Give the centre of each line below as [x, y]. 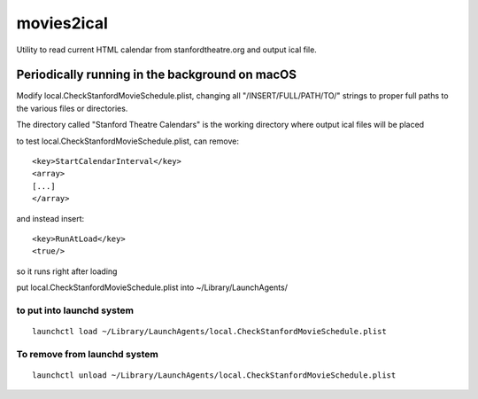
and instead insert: [50, 218]
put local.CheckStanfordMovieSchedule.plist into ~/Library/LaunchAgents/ [152, 287]
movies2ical [62, 23]
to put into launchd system [75, 310]
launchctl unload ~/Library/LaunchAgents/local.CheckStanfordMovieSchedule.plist [214, 376]
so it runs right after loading [67, 271]
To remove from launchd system [87, 354]
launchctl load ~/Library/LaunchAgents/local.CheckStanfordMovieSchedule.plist [209, 332]
